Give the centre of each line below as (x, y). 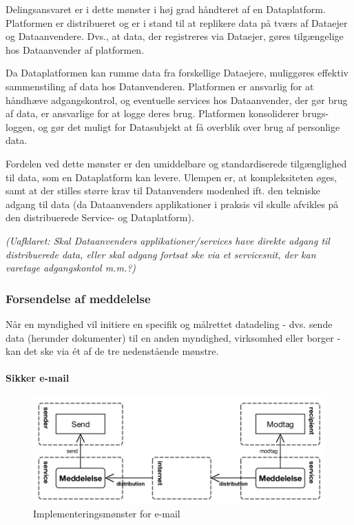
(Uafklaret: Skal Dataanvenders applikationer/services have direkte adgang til (168, 240)
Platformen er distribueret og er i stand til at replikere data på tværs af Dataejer (177, 22)
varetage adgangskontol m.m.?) (71, 268)
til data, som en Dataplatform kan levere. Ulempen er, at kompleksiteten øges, (171, 177)
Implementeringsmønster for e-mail (107, 514)
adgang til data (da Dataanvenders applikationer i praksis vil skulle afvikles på (172, 204)
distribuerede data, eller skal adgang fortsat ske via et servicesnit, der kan (161, 254)
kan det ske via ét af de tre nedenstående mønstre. (112, 351)
